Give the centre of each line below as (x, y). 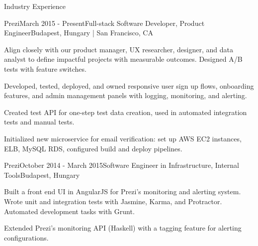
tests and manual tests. (39, 122)
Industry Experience (35, 6)
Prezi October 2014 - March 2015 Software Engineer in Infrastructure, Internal (122, 165)
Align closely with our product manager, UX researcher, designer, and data (119, 49)
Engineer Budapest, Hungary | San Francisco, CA (79, 33)
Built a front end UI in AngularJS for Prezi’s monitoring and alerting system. (123, 191)
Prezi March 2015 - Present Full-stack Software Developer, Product (104, 23)
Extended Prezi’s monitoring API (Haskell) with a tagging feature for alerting (123, 228)
